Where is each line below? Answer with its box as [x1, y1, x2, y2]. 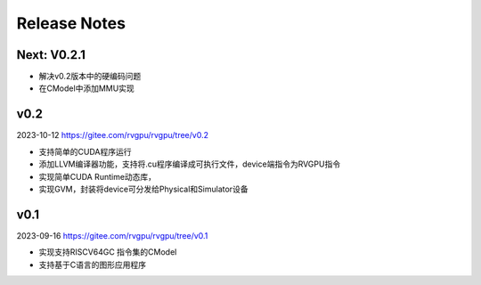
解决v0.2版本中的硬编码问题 [38, 71, 142, 82]
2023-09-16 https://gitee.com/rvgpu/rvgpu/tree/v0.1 [16, 230, 208, 240]
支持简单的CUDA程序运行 [38, 146, 132, 157]
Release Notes [16, 13, 126, 33]
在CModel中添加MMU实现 [38, 83, 135, 94]
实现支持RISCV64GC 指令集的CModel [38, 247, 177, 257]
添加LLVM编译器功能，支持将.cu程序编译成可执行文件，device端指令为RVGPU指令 [38, 159, 341, 169]
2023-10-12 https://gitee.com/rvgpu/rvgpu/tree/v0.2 [16, 130, 209, 141]
